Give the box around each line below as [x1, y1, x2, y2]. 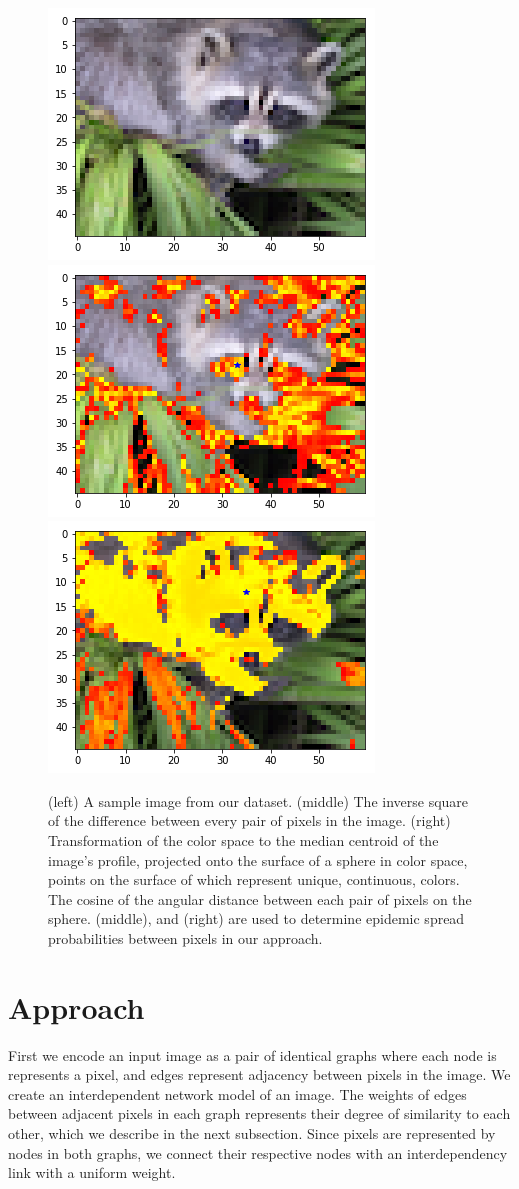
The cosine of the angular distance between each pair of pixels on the [48, 888, 472, 909]
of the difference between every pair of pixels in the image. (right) [48, 810, 451, 831]
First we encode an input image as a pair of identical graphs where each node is [8, 1044, 497, 1065]
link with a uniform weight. [8, 1162, 176, 1183]
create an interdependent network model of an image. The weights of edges [8, 1083, 467, 1104]
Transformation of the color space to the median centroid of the [48, 829, 439, 850]
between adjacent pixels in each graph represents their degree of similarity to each [8, 1103, 511, 1124]
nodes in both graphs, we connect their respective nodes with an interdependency [8, 1142, 508, 1163]
